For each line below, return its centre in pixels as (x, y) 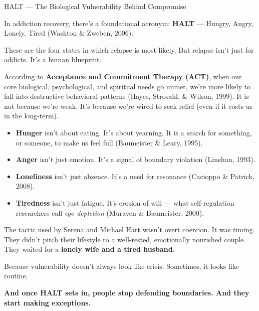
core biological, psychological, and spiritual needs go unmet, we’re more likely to (127, 86)
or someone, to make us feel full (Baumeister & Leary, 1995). (109, 142)
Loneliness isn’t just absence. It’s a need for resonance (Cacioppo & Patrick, (135, 176)
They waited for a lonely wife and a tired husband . (89, 249)
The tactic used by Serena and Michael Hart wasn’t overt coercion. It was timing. (129, 229)
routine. (16, 276)
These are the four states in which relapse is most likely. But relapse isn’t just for (129, 49)
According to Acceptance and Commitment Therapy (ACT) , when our (123, 76)
